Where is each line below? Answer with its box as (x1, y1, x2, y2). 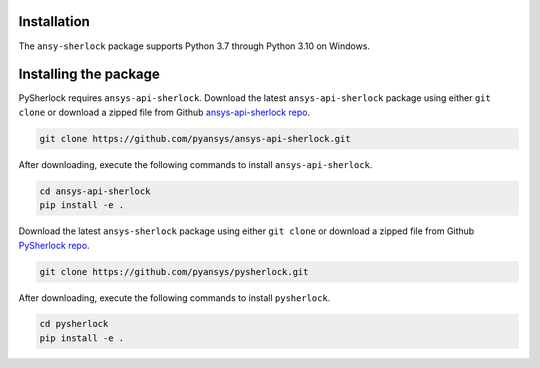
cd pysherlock (39, 318, 109, 330)
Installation (18, 13, 90, 30)
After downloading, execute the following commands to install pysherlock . (18, 291, 331, 304)
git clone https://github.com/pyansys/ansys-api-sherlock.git (39, 133, 351, 144)
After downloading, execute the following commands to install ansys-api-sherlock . (18, 158, 373, 170)
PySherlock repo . (18, 239, 90, 251)
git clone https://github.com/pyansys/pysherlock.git (39, 266, 309, 277)
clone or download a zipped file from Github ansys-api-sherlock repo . (18, 106, 310, 118)
